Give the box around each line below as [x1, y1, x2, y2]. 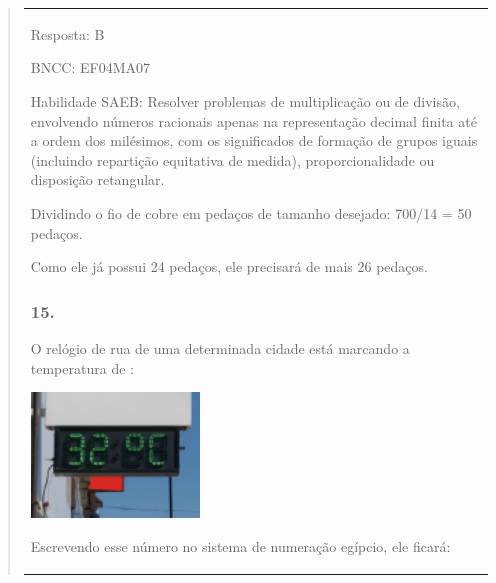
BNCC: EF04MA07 [30, 57, 150, 78]
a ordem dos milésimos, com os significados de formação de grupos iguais [30, 130, 478, 151]
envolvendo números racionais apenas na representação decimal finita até [30, 110, 477, 131]
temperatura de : [30, 357, 134, 378]
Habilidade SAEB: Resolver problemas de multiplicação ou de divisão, [30, 90, 460, 111]
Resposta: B [30, 23, 105, 44]
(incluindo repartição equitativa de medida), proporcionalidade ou [30, 149, 435, 170]
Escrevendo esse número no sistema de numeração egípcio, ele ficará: [30, 535, 451, 556]
